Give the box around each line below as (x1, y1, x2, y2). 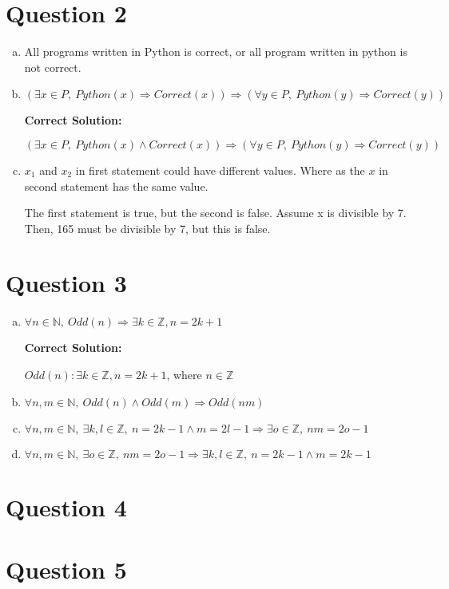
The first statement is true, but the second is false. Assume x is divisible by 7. (24, 204, 407, 221)
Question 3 (6, 267, 127, 299)
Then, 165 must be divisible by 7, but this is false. (24, 219, 271, 236)
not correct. (24, 58, 81, 75)
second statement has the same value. (24, 177, 209, 194)
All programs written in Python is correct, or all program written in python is (24, 43, 407, 60)
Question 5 (6, 553, 127, 586)
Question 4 (6, 490, 127, 523)
